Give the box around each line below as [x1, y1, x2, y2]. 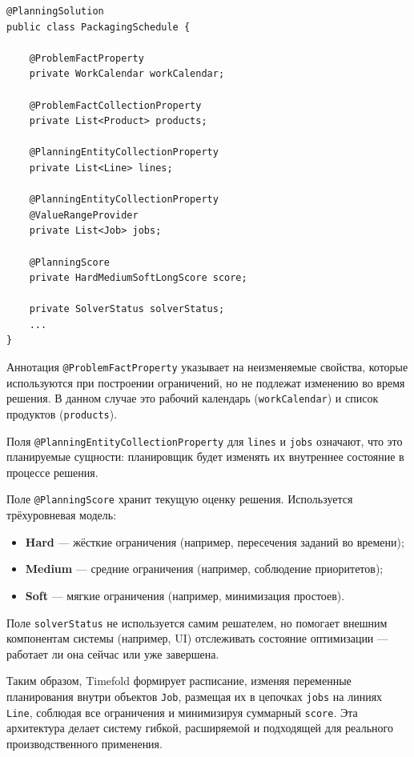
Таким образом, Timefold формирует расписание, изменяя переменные [6, 672, 352, 689]
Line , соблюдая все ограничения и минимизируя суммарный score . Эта [6, 703, 358, 720]
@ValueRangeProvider [29, 209, 139, 221]
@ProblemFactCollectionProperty [29, 99, 202, 111]
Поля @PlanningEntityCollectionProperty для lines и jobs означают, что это [6, 432, 403, 449]
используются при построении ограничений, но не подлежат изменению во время [6, 374, 405, 391]
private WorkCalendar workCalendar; [29, 68, 225, 80]
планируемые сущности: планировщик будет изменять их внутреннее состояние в [6, 448, 404, 465]
